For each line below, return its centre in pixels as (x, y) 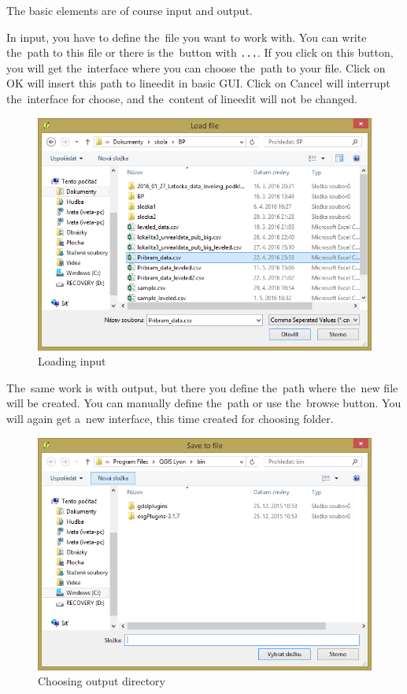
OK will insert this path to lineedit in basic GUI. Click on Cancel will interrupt (198, 83)
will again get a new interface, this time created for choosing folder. (170, 418)
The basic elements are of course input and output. (129, 10)
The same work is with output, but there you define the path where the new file (202, 387)
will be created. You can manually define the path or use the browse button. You (204, 403)
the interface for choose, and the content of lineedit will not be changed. (182, 99)
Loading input (72, 361)
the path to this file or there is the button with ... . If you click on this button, (200, 52)
